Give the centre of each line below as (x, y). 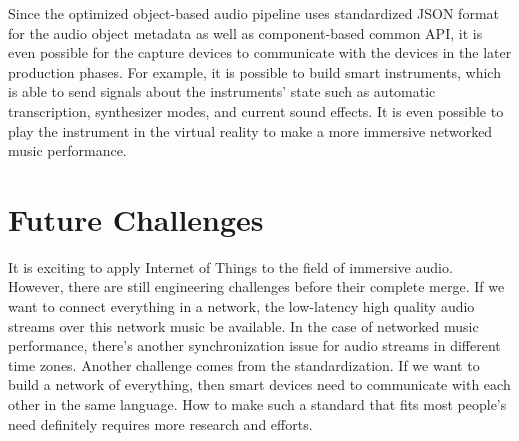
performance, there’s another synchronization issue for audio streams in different (254, 345)
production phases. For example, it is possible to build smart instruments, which (254, 71)
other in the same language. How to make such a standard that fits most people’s (257, 404)
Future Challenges (136, 218)
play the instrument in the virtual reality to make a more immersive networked (250, 130)
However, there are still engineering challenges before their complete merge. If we (256, 286)
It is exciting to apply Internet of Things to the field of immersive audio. (230, 266)
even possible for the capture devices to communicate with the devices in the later (260, 52)
